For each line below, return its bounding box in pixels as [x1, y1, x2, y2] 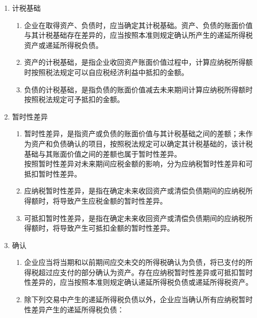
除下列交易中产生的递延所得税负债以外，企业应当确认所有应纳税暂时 [24, 294, 253, 305]
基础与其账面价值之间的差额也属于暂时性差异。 [24, 148, 182, 159]
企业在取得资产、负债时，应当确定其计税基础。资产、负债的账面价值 [24, 19, 253, 30]
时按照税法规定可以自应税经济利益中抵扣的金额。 [24, 66, 189, 77]
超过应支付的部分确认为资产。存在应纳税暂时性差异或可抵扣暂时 [38, 266, 253, 277]
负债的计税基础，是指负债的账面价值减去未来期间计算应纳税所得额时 [24, 84, 253, 94]
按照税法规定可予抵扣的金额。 [24, 94, 124, 105]
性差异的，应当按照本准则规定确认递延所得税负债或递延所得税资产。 [24, 277, 253, 287]
